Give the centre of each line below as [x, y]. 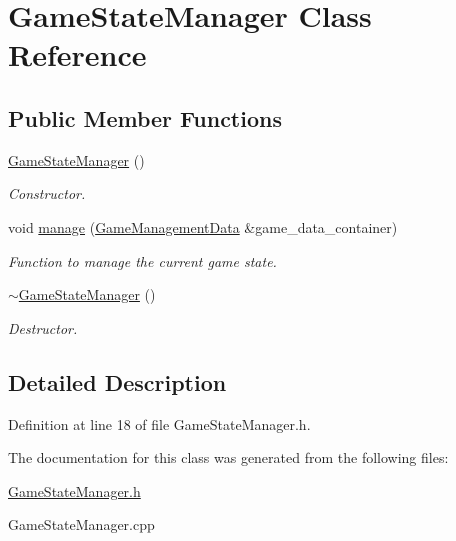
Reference [77, 54]
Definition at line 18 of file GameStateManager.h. [159, 423]
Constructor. [47, 193]
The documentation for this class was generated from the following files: [228, 457]
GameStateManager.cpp [81, 524]
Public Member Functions [145, 117]
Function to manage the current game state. [142, 260]
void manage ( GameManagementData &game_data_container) [203, 226]
